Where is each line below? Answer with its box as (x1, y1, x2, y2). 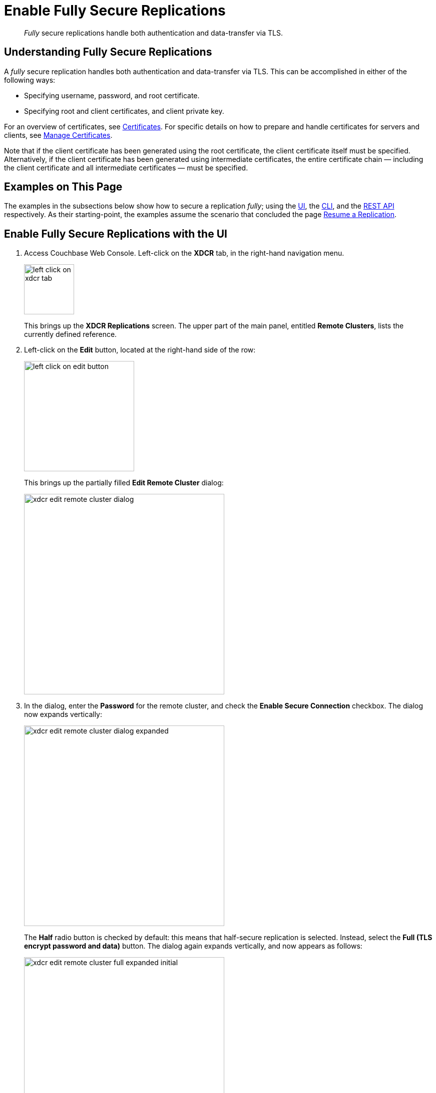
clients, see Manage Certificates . (4, 130, 113, 139)
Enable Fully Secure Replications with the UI (4, 227, 227, 240)
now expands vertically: (24, 710, 103, 719)
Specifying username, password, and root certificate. (24, 91, 200, 100)
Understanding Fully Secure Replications (4, 46, 212, 59)
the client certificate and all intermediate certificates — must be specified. (4, 163, 248, 172)
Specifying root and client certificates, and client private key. (24, 106, 224, 115)
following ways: (4, 75, 56, 84)
